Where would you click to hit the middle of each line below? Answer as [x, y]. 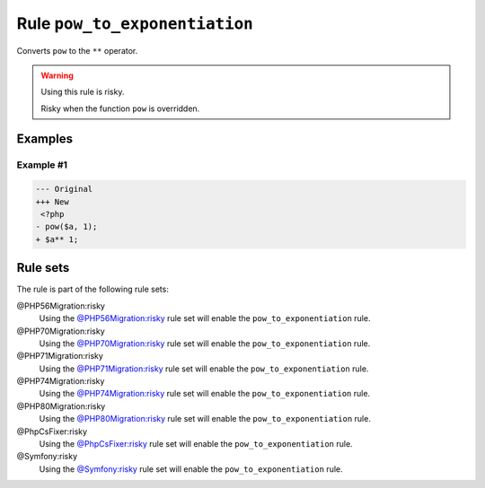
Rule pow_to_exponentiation [135, 23]
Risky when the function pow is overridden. [120, 109]
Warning [57, 75]
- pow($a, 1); [66, 227]
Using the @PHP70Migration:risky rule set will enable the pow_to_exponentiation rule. [205, 343]
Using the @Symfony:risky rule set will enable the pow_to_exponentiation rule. [191, 469]
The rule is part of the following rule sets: [93, 289]
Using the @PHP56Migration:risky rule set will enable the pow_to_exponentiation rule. [205, 318]
